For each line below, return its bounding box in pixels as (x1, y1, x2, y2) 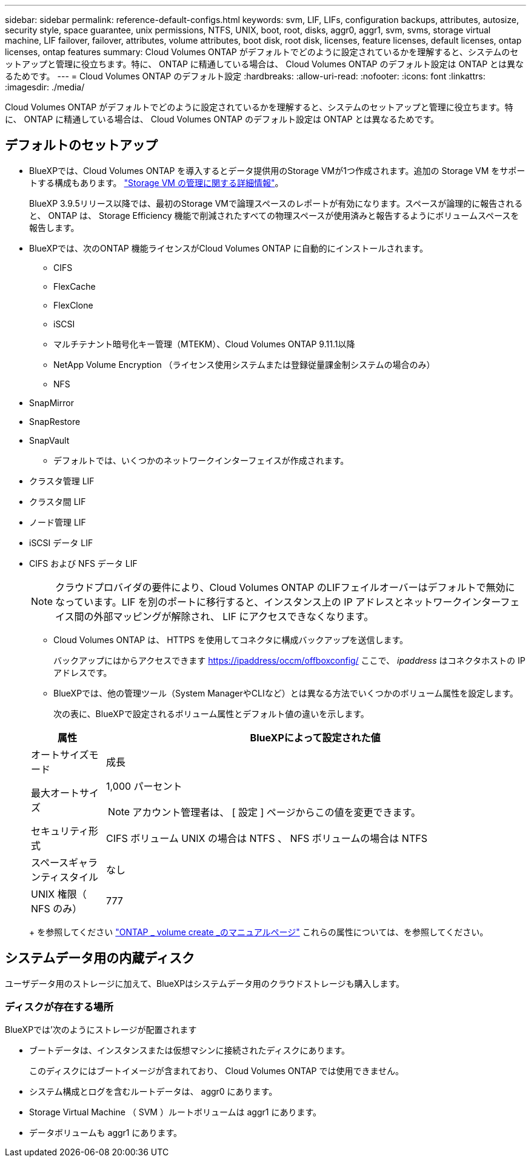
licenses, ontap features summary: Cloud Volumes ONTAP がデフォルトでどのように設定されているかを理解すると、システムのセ (5, 47, 519, 57)
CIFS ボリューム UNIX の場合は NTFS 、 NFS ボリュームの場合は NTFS (106, 832, 427, 844)
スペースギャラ (31, 856, 98, 869)
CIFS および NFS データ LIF (29, 558, 138, 569)
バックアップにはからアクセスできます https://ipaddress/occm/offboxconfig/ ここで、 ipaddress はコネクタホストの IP (53, 655, 526, 666)
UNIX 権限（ (31, 887, 87, 900)
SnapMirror (29, 397, 74, 408)
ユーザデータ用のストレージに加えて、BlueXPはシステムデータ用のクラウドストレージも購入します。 (5, 978, 405, 989)
